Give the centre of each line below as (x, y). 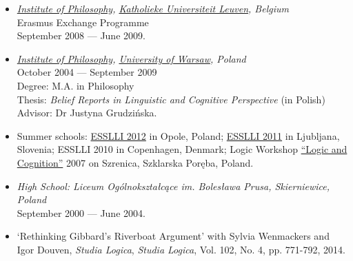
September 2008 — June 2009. (81, 35)
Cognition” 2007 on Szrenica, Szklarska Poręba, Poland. (135, 162)
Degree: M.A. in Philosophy (75, 85)
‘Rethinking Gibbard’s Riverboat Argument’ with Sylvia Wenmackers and (173, 236)
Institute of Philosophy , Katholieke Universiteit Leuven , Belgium (153, 8)
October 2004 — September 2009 (87, 72)
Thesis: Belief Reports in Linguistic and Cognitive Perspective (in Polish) (171, 99)
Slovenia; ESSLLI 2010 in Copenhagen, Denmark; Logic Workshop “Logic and (182, 149)
